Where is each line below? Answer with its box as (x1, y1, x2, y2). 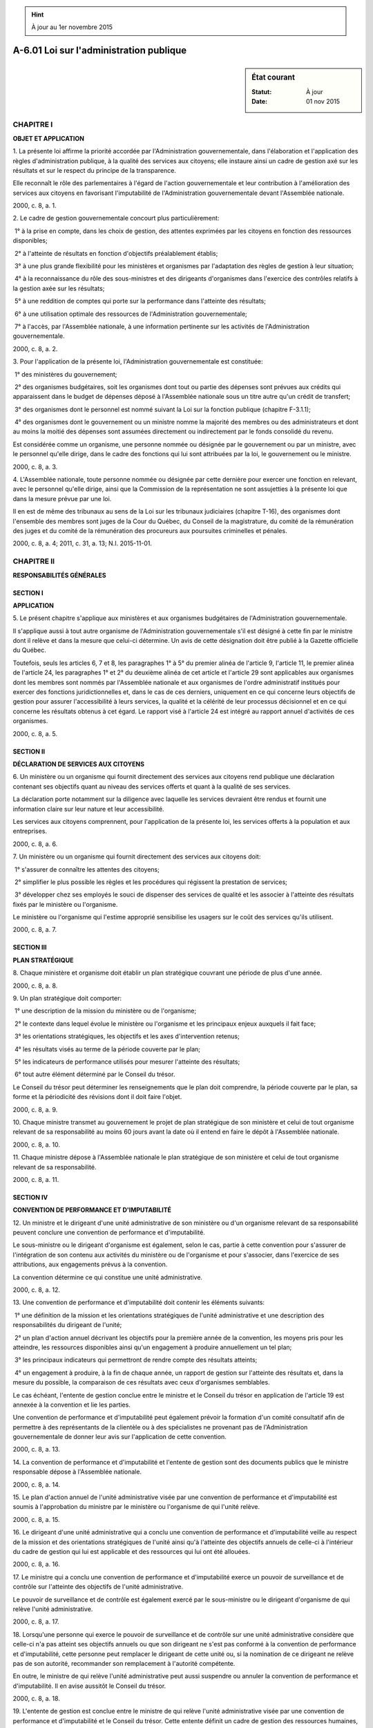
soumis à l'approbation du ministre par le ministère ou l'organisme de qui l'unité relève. (12, 1503, 260, 1511)
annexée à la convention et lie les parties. (12, 1400, 131, 1409)
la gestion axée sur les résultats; (12, 284, 105, 292)
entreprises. (12, 827, 48, 836)
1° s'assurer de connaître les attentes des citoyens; (14, 865, 160, 874)
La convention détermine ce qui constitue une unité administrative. (12, 1272, 203, 1281)
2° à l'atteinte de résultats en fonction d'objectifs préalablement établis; (14, 249, 218, 257)
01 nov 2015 (306, 97, 341, 105)
